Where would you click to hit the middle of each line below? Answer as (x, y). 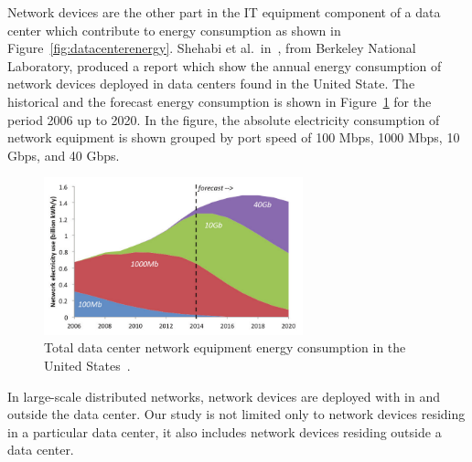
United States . (87, 366)
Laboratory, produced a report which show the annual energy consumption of (225, 65)
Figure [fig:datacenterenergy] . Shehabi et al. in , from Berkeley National (212, 48)
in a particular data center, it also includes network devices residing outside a (225, 431)
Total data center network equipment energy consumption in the (225, 347)
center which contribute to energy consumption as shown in (174, 30)
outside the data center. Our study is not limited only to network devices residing (236, 414)
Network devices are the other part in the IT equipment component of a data (224, 12)
